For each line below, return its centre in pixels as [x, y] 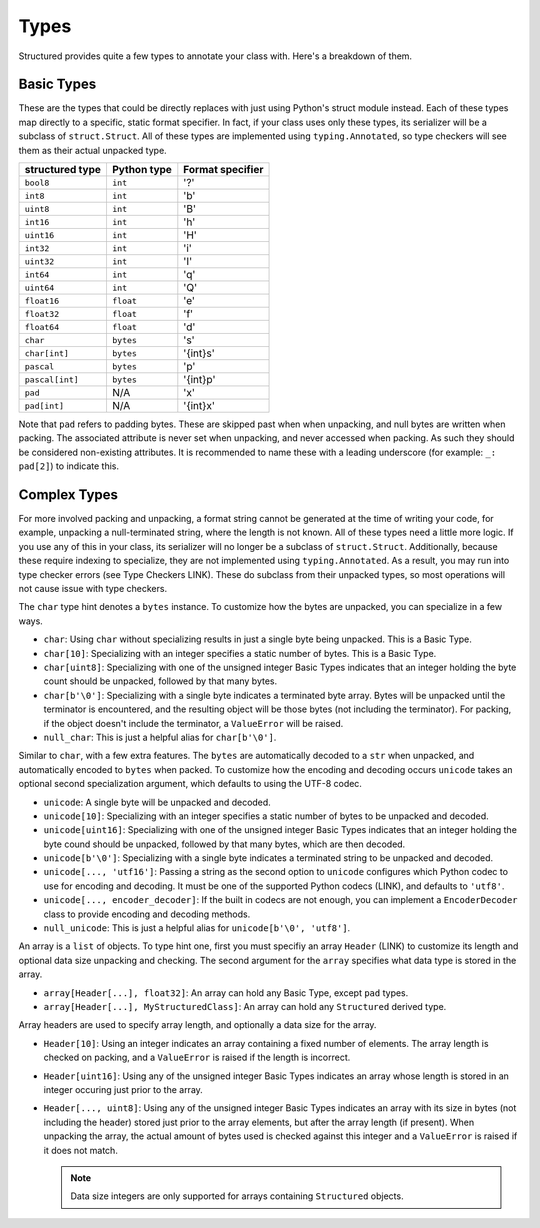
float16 [42, 300]
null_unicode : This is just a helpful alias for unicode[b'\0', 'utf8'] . [197, 928]
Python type [141, 170]
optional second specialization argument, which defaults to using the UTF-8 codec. [190, 784]
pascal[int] [51, 379]
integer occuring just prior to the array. [123, 1089]
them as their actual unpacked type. [92, 150]
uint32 [39, 261]
